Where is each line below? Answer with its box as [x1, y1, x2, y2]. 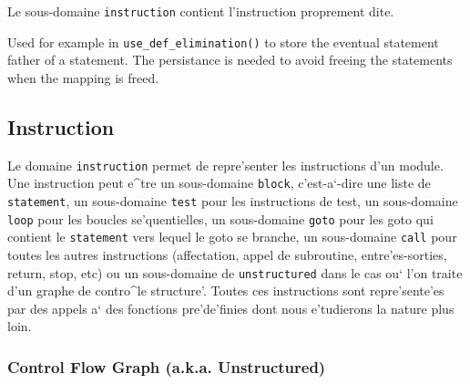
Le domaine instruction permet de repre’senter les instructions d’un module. [7, 155, 444, 174]
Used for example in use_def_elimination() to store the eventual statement [7, 32, 439, 51]
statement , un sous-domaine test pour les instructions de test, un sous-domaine [7, 192, 458, 211]
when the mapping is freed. [7, 67, 159, 87]
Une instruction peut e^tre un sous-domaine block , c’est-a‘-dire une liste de [7, 173, 431, 192]
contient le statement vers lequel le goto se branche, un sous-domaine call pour [7, 227, 457, 246]
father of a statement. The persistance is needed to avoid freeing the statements [7, 50, 453, 69]
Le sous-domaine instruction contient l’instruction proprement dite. [7, 2, 394, 20]
